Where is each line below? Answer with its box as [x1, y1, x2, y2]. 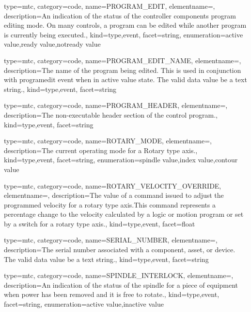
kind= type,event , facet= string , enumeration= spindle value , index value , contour [4, 155, 238, 165]
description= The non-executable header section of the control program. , [4, 109, 218, 120]
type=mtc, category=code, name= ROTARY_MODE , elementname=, [4, 136, 212, 146]
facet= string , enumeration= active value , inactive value [4, 299, 164, 309]
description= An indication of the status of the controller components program [4, 10, 236, 20]
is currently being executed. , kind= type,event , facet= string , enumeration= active [4, 29, 243, 39]
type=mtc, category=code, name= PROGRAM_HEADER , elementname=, [4, 100, 228, 110]
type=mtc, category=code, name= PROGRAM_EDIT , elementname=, [4, 1, 215, 11]
